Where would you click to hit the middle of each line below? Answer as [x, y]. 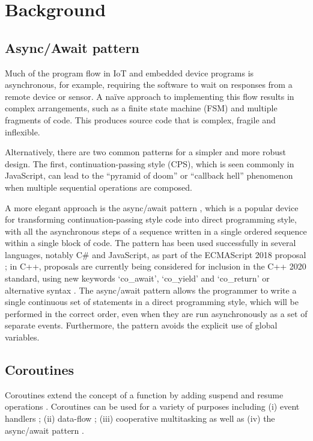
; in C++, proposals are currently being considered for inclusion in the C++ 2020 [156, 266]
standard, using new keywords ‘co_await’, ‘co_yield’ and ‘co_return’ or [137, 278]
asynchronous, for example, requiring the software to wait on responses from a [149, 85]
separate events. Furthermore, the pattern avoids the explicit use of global [141, 325]
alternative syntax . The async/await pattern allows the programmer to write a [151, 290]
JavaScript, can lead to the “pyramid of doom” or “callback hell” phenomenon [149, 175]
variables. [22, 337]
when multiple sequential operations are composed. [99, 187]
